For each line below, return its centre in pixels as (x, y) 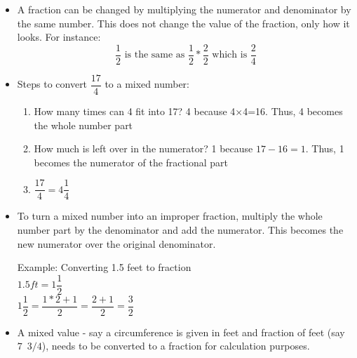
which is (230, 55)
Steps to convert (52, 84)
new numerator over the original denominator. (116, 243)
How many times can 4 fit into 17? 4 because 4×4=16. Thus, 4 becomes (188, 111)
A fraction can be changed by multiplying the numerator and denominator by (184, 9)
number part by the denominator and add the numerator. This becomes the (180, 229)
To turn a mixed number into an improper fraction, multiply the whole (170, 216)
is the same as (155, 55)
